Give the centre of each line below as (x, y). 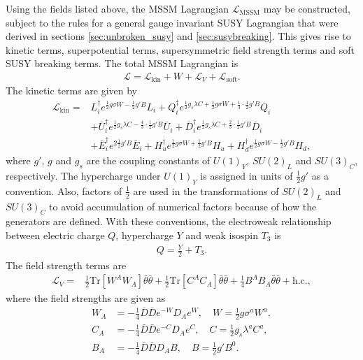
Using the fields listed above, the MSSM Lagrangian (117, 8)
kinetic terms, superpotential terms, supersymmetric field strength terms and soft (180, 49)
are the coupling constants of (148, 160)
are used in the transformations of (206, 190)
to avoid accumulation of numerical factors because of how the (183, 206)
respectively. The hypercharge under (83, 175)
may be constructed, (307, 8)
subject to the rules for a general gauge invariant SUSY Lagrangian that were (172, 22)
